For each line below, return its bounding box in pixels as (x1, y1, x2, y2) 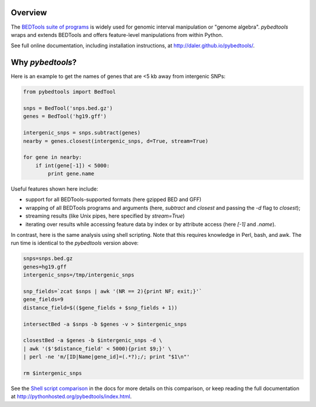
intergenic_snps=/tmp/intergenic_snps (23, 272, 135, 278)
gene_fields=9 (23, 296, 64, 303)
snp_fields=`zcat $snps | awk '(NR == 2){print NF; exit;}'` (23, 288, 202, 295)
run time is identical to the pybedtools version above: (11, 240, 139, 247)
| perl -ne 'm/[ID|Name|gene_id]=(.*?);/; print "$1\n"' (23, 354, 190, 360)
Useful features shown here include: (11, 185, 99, 192)
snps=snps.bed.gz (23, 255, 73, 262)
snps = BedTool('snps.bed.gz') (23, 105, 114, 111)
